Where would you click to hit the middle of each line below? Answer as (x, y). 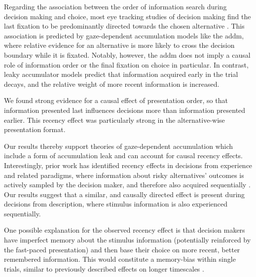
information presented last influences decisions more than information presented (125, 110)
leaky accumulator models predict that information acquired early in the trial (121, 74)
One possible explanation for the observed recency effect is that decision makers (125, 230)
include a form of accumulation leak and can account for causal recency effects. (124, 156)
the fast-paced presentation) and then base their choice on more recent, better (122, 249)
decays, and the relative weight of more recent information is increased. (112, 84)
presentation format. (35, 129)
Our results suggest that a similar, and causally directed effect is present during (125, 194)
